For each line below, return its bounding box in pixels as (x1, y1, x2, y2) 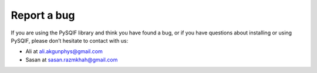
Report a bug (11, 9, 76, 22)
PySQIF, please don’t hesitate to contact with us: (11, 37, 129, 44)
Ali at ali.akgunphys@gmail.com (25, 48, 103, 55)
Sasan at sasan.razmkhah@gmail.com (25, 56, 118, 63)
